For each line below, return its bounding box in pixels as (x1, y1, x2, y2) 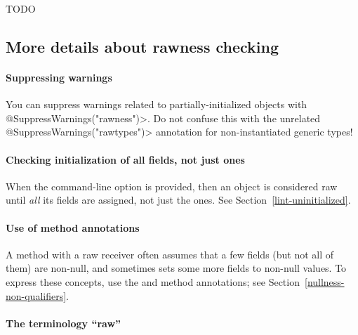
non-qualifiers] (6, 288, 67, 303)
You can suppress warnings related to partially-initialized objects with (6, 97, 307, 112)
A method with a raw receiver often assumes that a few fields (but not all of (6, 247, 334, 261)
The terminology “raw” (6, 315, 121, 330)
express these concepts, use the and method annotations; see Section (6, 274, 300, 289)
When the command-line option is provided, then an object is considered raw (6, 178, 338, 193)
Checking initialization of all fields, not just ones (6, 152, 245, 166)
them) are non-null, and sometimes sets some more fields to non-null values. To (6, 261, 347, 275)
